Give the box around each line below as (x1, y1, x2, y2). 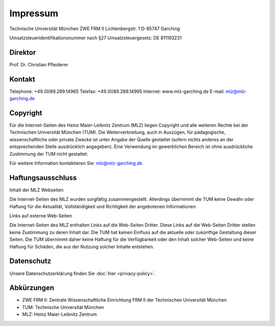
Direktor (9, 48, 36, 57)
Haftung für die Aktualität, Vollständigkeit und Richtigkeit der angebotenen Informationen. (9, 203, 197, 209)
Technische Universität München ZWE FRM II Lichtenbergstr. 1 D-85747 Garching (9, 26, 180, 32)
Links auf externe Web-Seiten (9, 213, 72, 219)
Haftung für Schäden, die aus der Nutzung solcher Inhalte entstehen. (9, 243, 154, 249)
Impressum (9, 8, 59, 19)
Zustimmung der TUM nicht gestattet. (9, 151, 89, 157)
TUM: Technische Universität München (22, 304, 104, 310)
